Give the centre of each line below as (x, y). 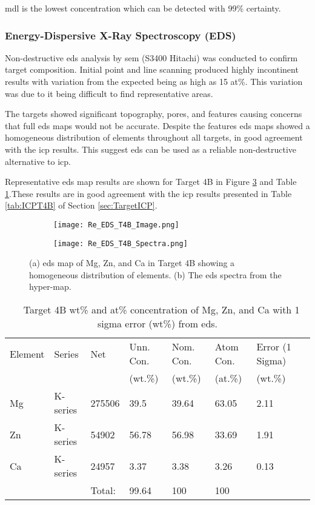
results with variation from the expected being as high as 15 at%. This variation (154, 81)
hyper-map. (50, 286)
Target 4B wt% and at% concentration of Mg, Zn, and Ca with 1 (161, 310)
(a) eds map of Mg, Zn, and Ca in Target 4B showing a (132, 263)
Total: (103, 490)
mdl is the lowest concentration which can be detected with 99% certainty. (143, 8)
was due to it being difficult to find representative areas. (109, 93)
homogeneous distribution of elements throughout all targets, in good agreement (154, 137)
